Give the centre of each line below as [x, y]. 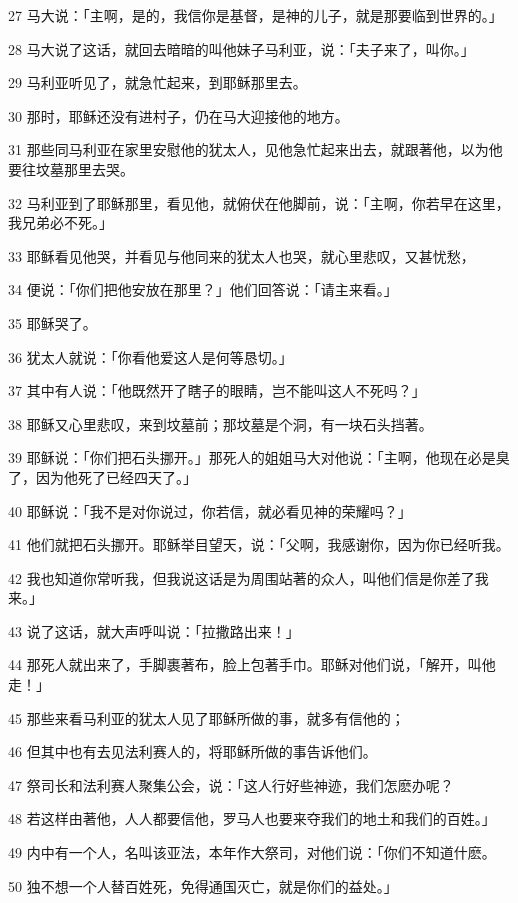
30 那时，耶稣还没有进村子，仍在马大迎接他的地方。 [178, 115]
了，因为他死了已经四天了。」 [102, 476]
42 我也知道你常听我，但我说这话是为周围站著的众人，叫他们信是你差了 [241, 577]
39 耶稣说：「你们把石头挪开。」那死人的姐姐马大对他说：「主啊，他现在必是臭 [259, 457]
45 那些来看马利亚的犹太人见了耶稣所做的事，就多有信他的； [206, 717]
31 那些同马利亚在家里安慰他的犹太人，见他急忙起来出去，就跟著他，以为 [248, 149]
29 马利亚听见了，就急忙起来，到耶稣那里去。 [157, 82]
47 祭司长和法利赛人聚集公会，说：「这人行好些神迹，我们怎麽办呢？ [231, 784]
